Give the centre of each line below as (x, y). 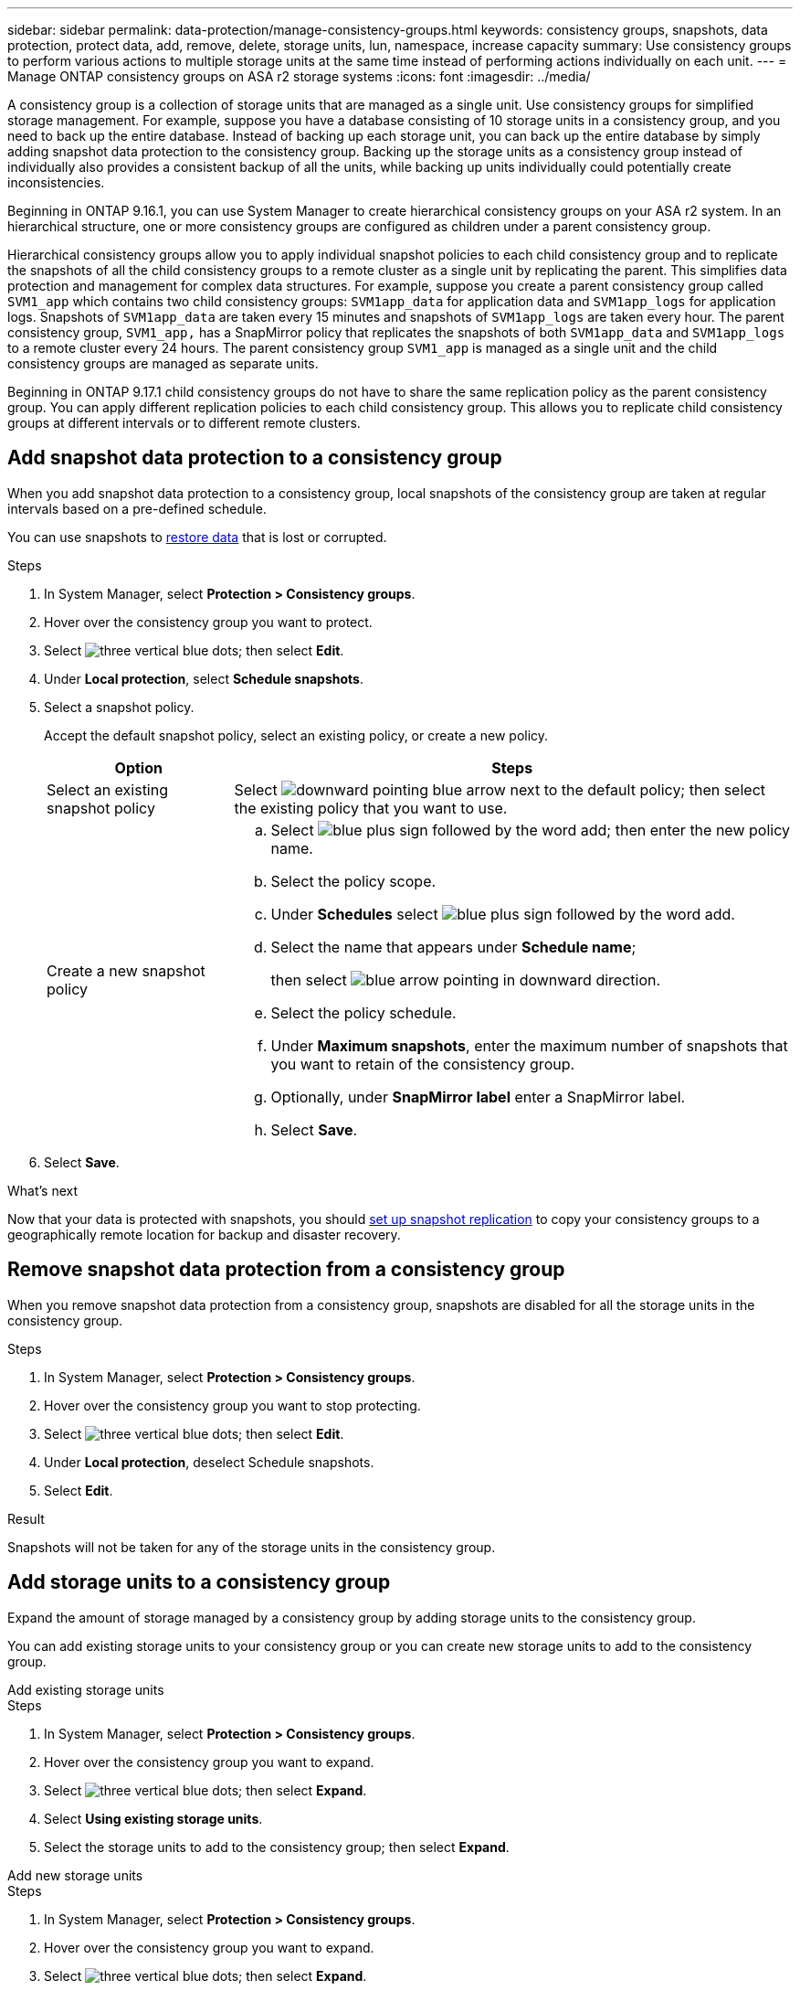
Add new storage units (75, 1875)
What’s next (43, 1190)
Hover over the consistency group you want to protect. (208, 622)
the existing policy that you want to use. (371, 808)
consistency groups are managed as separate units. (163, 363)
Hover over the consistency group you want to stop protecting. (232, 1405)
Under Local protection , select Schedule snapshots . (204, 678)
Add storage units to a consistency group (199, 1582)
